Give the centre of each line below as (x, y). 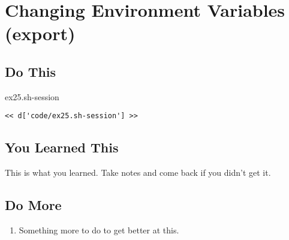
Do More (33, 205)
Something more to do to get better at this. (99, 230)
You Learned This (62, 147)
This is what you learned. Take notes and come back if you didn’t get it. (138, 172)
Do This (31, 71)
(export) (40, 33)
